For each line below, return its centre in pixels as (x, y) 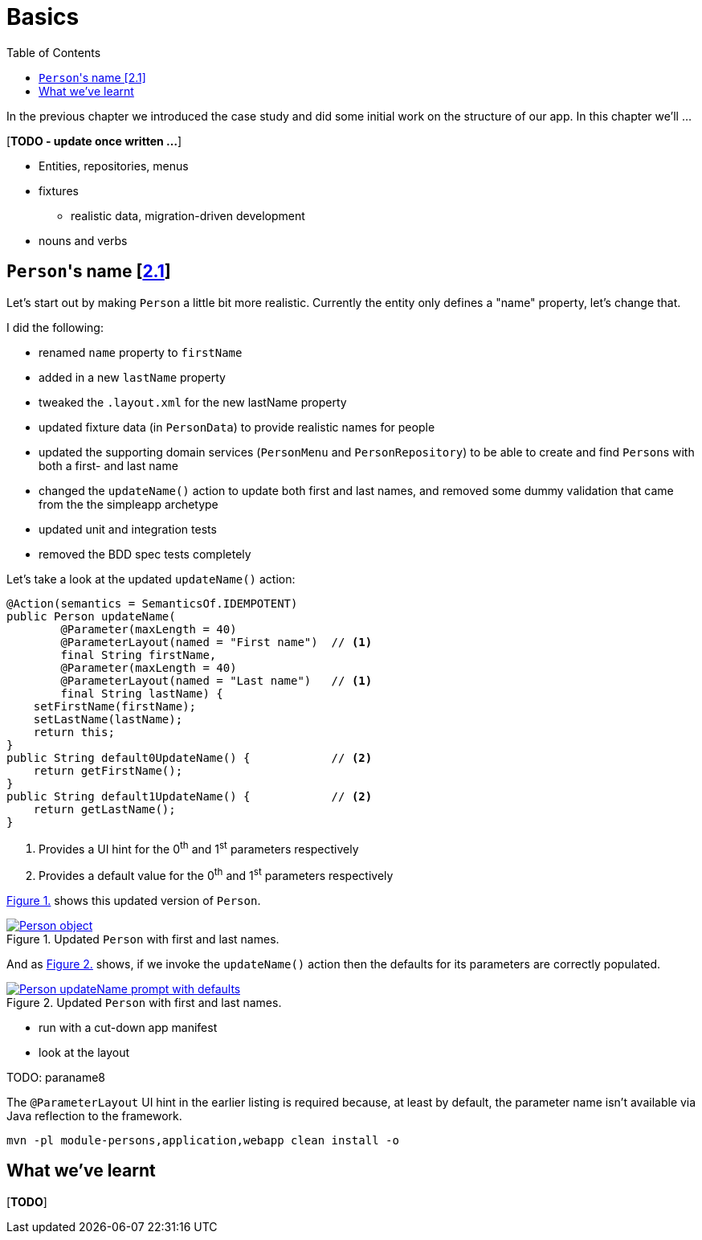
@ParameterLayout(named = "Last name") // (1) (216, 680)
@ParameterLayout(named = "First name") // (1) (216, 642)
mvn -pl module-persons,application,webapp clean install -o (203, 1140)
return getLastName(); (104, 809)
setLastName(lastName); (108, 719)
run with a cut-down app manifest (128, 1027)
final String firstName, (139, 655)
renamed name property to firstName (141, 352)
